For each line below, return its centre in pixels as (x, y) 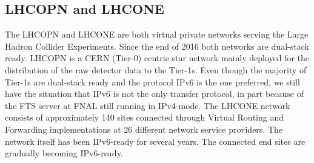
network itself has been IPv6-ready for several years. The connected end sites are (155, 141)
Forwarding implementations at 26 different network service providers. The (144, 129)
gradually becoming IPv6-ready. (64, 153)
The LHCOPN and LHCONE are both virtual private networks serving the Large (157, 34)
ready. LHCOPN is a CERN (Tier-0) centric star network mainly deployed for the (157, 58)
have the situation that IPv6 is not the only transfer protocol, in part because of (155, 94)
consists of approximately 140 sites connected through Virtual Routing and (144, 117)
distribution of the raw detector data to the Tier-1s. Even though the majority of (156, 69)
